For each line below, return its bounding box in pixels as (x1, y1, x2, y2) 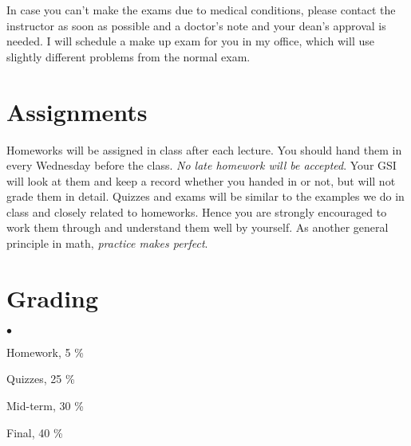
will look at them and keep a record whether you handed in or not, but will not (6, 172, 396, 189)
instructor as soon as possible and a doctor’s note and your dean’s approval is (6, 17, 386, 33)
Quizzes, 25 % (6, 370, 75, 387)
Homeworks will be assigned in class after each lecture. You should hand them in (6, 141, 402, 158)
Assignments (6, 95, 148, 127)
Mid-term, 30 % (6, 397, 84, 413)
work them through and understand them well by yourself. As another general (6, 219, 389, 236)
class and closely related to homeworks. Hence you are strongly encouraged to (6, 203, 387, 220)
